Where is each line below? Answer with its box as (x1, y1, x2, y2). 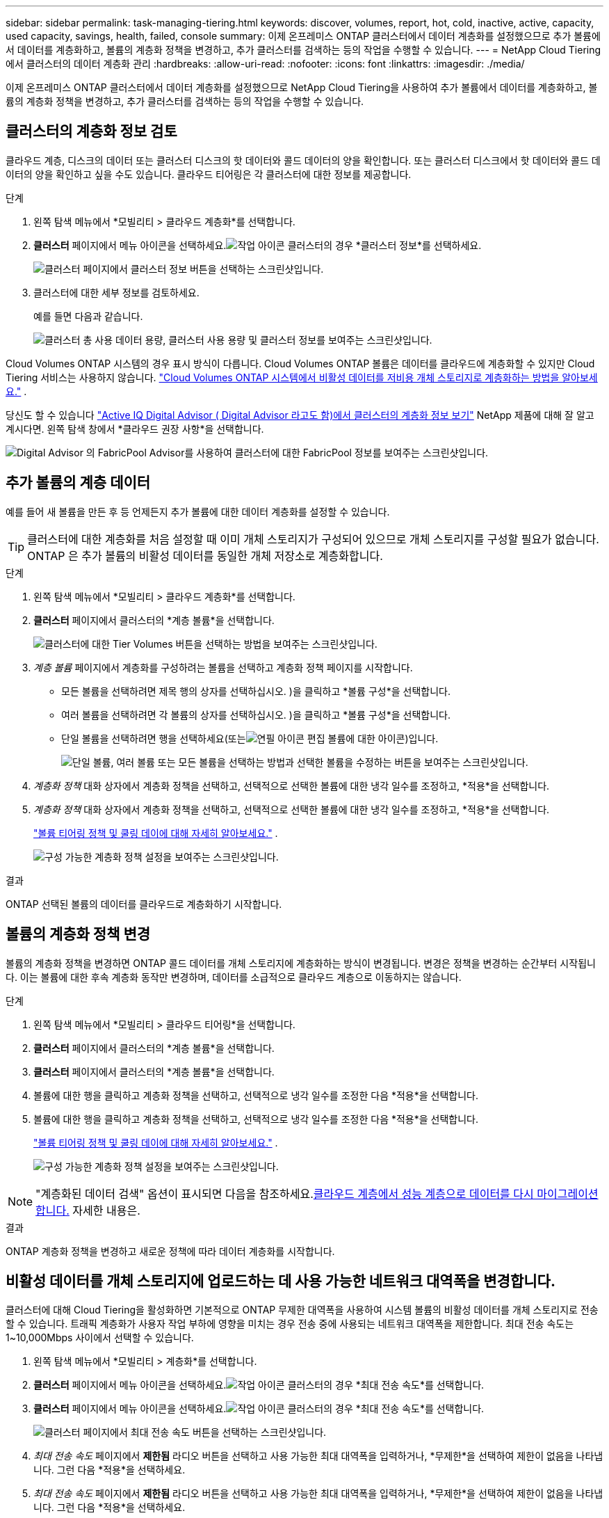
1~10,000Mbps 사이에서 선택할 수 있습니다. (6, 1332, 194, 1344)
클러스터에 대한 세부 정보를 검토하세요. (33, 286, 200, 298)
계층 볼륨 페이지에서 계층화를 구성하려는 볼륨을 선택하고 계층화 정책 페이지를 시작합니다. (33, 661, 413, 673)
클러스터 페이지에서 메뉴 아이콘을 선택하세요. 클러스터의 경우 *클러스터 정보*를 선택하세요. (33, 239, 482, 251)
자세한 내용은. (72, 1203, 140, 1217)
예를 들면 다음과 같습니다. (33, 310, 143, 322)
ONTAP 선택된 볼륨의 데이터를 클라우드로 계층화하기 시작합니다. (6, 897, 282, 910)
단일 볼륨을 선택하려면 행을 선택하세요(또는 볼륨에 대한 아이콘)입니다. (61, 732, 439, 744)
